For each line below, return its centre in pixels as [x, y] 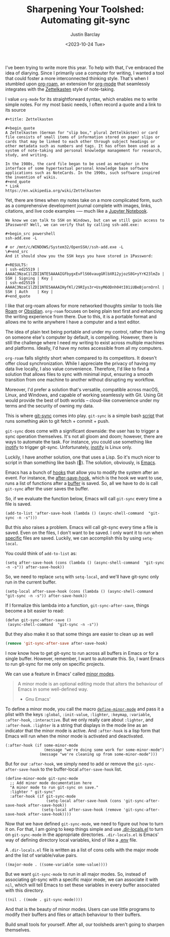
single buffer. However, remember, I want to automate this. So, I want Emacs [85, 659]
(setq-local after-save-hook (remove [81, 809]
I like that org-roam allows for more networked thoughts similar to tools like [84, 306]
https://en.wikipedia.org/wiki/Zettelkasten [53, 191]
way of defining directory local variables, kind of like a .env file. [72, 840]
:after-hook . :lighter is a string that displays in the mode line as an [76, 725]
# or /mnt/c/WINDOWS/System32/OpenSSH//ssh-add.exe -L [64, 247]
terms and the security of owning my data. [49, 406]
